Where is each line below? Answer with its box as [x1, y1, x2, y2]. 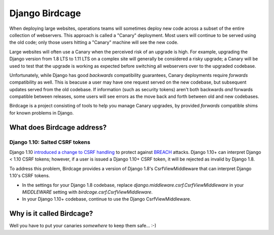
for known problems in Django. [9, 109, 74, 116]
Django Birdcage [9, 8, 81, 19]
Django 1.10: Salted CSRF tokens [9, 138, 91, 145]
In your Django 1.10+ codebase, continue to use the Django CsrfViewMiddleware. [22, 196, 191, 202]
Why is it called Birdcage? [9, 209, 93, 218]
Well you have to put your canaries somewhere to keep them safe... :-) [9, 223, 157, 229]
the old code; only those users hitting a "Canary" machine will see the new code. [9, 40, 179, 46]
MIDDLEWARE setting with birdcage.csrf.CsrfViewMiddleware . [22, 189, 153, 195]
